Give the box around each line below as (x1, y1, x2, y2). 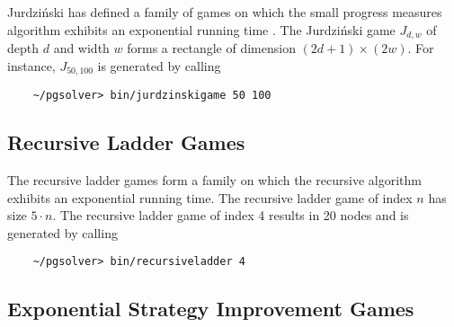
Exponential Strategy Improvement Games (7, 295, 414, 323)
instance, (7, 56, 56, 75)
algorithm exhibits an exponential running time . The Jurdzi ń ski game (7, 20, 396, 39)
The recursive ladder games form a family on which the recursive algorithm (7, 170, 422, 189)
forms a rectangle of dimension (127, 39, 296, 57)
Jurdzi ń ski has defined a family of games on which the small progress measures (7, 3, 442, 21)
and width (53, 39, 110, 57)
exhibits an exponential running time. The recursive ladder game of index (7, 188, 413, 207)
